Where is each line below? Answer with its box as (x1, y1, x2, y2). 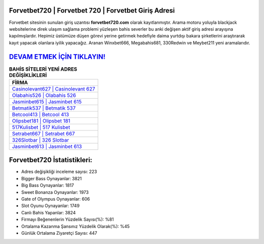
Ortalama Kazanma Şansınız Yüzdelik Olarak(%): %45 (21, 223, 130, 229)
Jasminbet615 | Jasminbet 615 (12, 98, 82, 105)
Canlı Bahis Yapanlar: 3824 (21, 209, 76, 215)
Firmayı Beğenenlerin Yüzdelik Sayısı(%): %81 (21, 217, 114, 223)
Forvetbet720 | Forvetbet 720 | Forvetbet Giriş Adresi (9, 6, 175, 15)
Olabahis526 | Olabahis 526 (12, 92, 76, 98)
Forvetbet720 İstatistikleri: (9, 156, 92, 164)
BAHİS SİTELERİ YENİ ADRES (9, 66, 78, 73)
